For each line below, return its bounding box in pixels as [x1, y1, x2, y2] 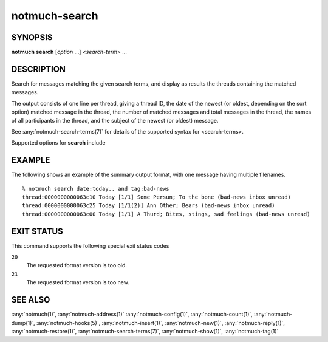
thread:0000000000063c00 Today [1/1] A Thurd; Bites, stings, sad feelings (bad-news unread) [22, 210, 310, 217]
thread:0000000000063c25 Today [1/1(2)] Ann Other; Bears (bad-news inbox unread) [22, 202, 275, 209]
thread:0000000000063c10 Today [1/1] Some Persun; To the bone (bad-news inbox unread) [22, 194, 292, 200]
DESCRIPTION [11, 64, 66, 74]
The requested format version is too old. [26, 262, 128, 269]
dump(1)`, [11, 319, 36, 326]
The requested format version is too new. [26, 279, 130, 286]
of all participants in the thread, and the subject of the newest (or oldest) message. [11, 117, 219, 124]
